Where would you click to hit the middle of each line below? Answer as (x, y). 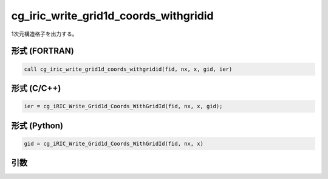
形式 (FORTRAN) (43, 51)
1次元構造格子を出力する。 (44, 34)
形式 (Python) (37, 125)
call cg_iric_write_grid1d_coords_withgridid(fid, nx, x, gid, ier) (128, 69)
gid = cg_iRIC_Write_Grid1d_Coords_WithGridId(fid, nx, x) (114, 143)
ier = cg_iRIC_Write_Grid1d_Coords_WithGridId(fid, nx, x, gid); (123, 106)
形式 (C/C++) (36, 88)
